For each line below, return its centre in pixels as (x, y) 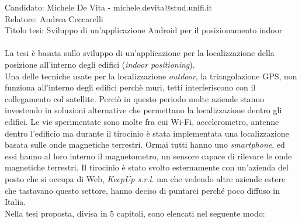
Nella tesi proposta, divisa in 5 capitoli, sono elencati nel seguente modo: (135, 213)
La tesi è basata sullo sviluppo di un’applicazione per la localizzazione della (140, 53)
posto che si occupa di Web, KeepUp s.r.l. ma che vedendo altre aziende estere (145, 178)
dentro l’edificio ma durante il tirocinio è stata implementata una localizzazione (147, 133)
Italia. (15, 202)
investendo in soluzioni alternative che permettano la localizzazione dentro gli (143, 110)
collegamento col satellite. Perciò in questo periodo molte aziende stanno (135, 98)
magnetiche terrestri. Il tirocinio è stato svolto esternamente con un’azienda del (147, 167)
